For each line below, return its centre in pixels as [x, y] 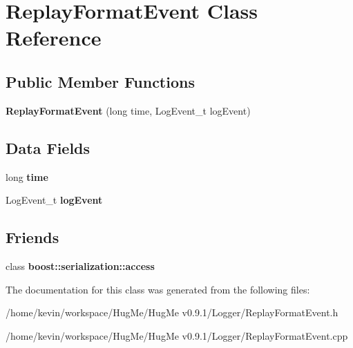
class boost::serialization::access [80, 265]
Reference [54, 38]
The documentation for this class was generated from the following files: [158, 289]
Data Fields [48, 147]
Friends [32, 237]
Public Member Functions [100, 81]
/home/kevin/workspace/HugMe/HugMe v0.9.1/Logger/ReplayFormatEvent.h [172, 312]
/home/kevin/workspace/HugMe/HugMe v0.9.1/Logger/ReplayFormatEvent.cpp [177, 335]
